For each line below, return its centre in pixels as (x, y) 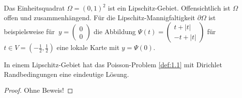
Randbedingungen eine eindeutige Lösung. (67, 74)
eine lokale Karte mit (88, 47)
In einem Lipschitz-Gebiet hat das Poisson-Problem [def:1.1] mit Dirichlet (113, 65)
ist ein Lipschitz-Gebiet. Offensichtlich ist (169, 8)
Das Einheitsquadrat (34, 8)
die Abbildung (115, 31)
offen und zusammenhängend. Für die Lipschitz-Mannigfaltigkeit (100, 17)
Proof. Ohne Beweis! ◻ (38, 90)
